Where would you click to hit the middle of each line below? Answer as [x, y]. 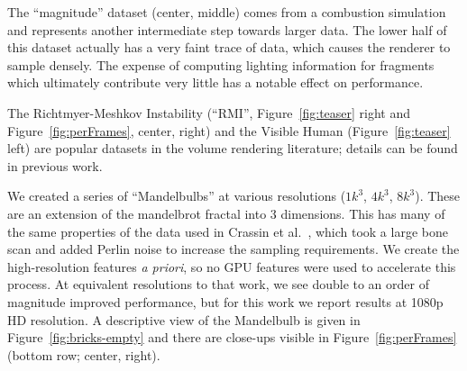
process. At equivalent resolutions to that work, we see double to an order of [218, 284]
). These [438, 196]
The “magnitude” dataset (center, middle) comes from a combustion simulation [227, 12]
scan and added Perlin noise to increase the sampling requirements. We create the [233, 249]
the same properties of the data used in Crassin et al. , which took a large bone [228, 231]
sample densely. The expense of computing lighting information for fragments [221, 64]
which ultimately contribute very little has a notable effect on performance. [215, 82]
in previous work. [55, 165]
